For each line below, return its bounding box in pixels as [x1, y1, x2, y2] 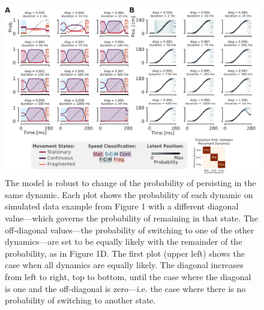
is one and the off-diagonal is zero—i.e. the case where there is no [5, 282, 246, 294]
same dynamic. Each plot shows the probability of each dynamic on [5, 188, 253, 200]
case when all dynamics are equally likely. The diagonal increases [5, 259, 244, 271]
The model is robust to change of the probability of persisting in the [5, 177, 256, 189]
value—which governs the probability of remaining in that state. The [5, 212, 258, 224]
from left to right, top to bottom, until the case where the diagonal [5, 270, 251, 282]
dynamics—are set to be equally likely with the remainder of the [5, 235, 242, 248]
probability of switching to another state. [5, 294, 156, 306]
